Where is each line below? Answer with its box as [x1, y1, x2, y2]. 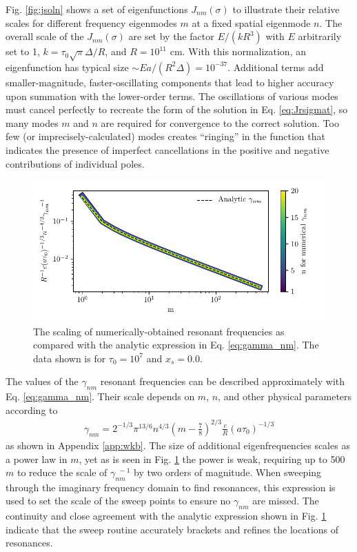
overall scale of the [6, 29, 84, 43]
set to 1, [6, 44, 40, 59]
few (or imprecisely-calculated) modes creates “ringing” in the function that [6, 129, 325, 144]
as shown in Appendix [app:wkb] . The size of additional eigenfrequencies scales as [6, 437, 350, 452]
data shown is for [33, 351, 106, 365]
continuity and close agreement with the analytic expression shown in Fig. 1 [6, 509, 327, 523]
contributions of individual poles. [6, 156, 145, 170]
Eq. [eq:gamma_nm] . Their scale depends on [6, 389, 195, 404]
